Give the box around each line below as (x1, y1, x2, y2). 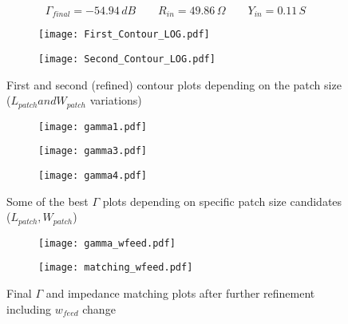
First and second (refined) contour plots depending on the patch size (6, 76, 342, 93)
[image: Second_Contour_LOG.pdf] (38, 53, 216, 65)
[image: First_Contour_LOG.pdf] (38, 29, 210, 41)
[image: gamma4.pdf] (38, 170, 148, 182)
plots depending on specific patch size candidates (102, 192, 342, 209)
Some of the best (6, 192, 89, 209)
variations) (89, 92, 142, 109)
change (82, 300, 116, 317)
